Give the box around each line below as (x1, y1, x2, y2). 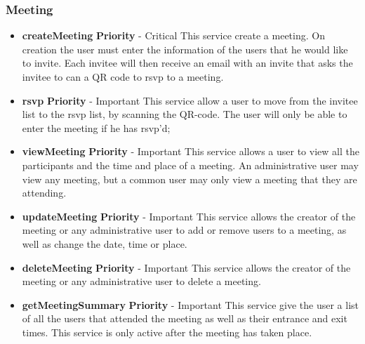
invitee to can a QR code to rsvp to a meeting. (22, 70, 224, 84)
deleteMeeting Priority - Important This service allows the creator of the (22, 260, 351, 274)
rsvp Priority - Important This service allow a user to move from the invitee (22, 93, 358, 107)
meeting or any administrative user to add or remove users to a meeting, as (22, 223, 347, 237)
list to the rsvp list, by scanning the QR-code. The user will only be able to (22, 107, 347, 121)
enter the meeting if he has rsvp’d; (22, 120, 171, 135)
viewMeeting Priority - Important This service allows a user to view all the (22, 144, 359, 159)
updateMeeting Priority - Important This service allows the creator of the (22, 209, 356, 223)
